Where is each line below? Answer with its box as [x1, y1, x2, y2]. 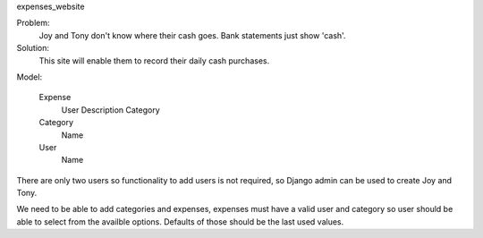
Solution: [16, 43, 49, 54]
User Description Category [61, 104, 160, 115]
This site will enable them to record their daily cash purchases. [38, 55, 270, 66]
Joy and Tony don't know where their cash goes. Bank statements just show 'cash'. [38, 30, 346, 40]
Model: [16, 72, 43, 82]
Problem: [16, 18, 50, 29]
